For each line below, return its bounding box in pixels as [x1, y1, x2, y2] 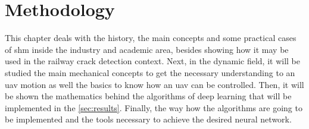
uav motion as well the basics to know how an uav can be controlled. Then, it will [5, 78, 304, 90]
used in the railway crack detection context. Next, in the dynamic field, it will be [5, 55, 300, 67]
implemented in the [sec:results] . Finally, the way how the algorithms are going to [5, 101, 302, 114]
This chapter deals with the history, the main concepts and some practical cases [5, 32, 296, 44]
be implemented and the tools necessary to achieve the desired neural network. [5, 113, 292, 125]
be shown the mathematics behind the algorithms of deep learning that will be [5, 90, 292, 102]
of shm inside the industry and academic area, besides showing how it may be [5, 43, 289, 55]
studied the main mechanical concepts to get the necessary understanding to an [5, 66, 295, 78]
